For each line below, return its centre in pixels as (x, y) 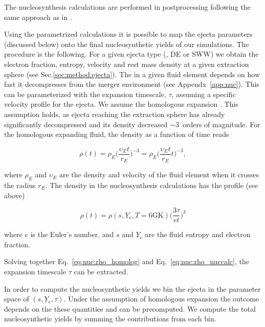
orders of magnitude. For (221, 124)
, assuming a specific (204, 94)
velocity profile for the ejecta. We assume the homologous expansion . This (121, 104)
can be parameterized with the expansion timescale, (85, 94)
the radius (20, 185)
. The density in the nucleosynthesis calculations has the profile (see (152, 185)
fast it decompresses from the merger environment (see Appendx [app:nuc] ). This (132, 84)
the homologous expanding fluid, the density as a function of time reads (117, 134)
